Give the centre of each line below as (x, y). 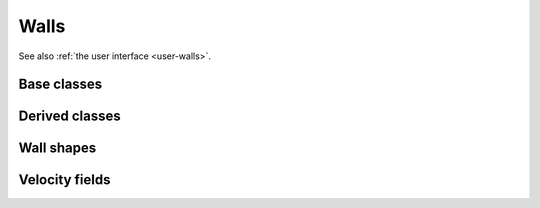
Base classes (60, 84)
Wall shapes (57, 148)
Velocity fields (64, 180)
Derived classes (69, 116)
